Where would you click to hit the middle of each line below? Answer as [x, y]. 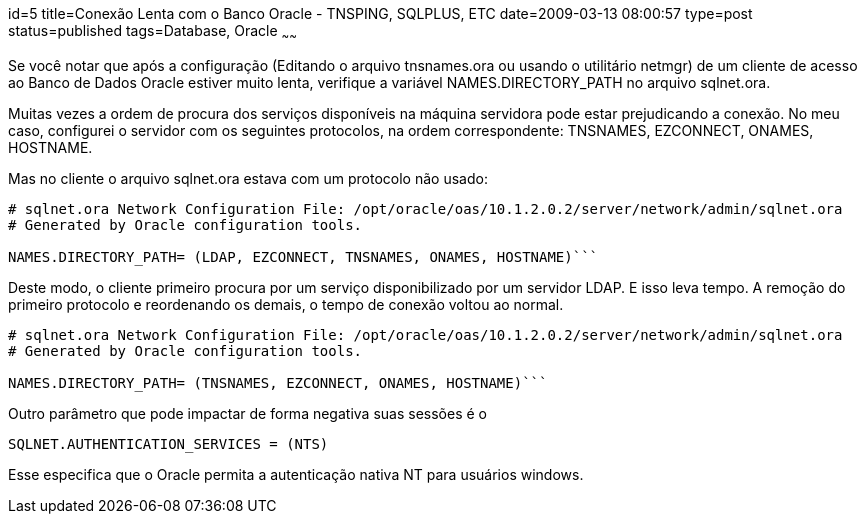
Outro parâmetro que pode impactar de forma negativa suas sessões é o [247, 413]
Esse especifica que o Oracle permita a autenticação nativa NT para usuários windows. [296, 474]
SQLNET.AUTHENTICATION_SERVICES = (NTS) [168, 443]
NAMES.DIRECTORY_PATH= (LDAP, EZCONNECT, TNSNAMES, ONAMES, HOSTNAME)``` [303, 256]
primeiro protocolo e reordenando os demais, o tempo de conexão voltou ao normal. [286, 304]
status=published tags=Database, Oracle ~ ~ [153, 32]
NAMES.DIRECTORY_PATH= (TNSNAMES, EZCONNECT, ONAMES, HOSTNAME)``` [278, 382]
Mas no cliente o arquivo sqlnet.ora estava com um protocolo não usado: [248, 178]
